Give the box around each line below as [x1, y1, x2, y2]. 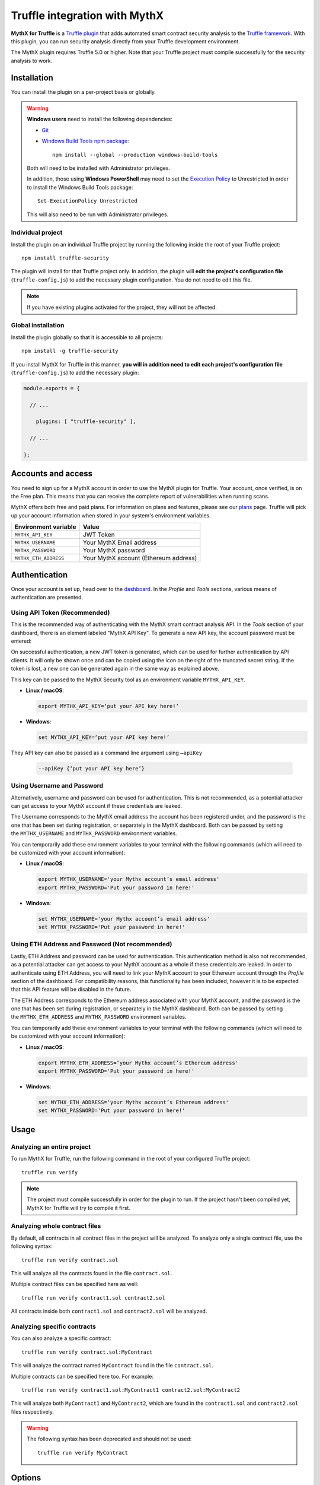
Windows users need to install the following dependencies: [27, 116, 173, 123]
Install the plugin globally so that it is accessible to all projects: [11, 333, 164, 341]
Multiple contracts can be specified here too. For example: [11, 1373, 154, 1380]
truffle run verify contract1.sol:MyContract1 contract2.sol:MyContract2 [21, 1386, 241, 1393]
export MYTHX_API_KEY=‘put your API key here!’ [38, 703, 179, 709]
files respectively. [11, 1408, 55, 1415]
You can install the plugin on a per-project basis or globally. [11, 88, 156, 95]
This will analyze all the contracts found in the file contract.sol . [11, 1270, 172, 1277]
